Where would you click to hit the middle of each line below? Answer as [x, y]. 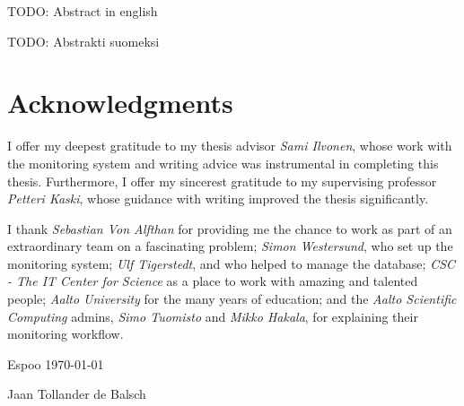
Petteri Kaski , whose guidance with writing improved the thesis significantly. [218, 199]
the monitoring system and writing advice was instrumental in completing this [223, 163]
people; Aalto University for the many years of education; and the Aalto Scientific [232, 299]
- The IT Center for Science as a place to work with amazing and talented [213, 281]
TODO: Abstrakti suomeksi [83, 41]
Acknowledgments [120, 103]
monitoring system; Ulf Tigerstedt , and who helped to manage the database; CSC [232, 263]
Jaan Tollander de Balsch [77, 394]
